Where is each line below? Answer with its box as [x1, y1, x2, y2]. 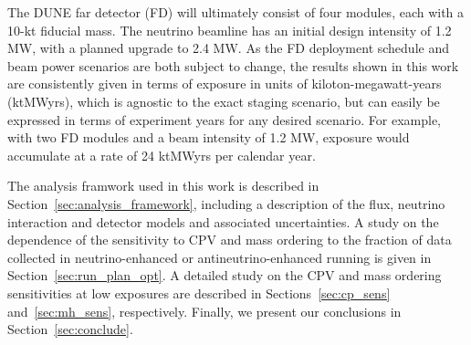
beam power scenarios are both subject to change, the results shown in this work [7, 56, 459, 75]
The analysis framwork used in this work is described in [7, 176, 319, 195]
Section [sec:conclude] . [7, 319, 133, 339]
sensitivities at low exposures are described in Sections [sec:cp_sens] [7, 283, 391, 302]
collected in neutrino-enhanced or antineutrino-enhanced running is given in [7, 247, 432, 267]
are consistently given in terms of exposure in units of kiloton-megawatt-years [7, 74, 442, 93]
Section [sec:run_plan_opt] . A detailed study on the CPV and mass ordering [7, 266, 442, 285]
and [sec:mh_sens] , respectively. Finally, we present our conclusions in [7, 301, 402, 320]
